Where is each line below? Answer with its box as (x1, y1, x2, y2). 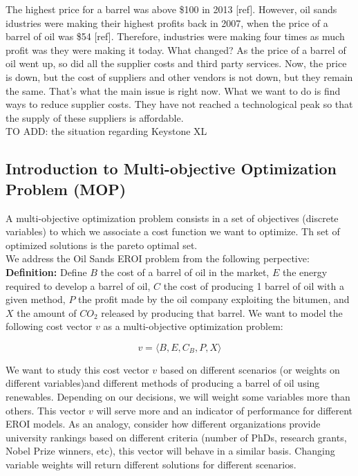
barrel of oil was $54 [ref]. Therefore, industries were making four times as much (6, 29, 345, 44)
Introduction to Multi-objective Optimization (6, 158, 337, 179)
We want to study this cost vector (6, 362, 149, 376)
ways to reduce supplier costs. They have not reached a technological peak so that (6, 97, 353, 111)
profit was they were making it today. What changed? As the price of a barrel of (6, 42, 346, 57)
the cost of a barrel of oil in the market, (100, 264, 270, 279)
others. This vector (6, 403, 86, 417)
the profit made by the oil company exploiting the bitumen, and (78, 292, 350, 306)
